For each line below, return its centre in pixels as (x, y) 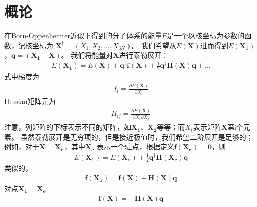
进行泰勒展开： (144, 55)
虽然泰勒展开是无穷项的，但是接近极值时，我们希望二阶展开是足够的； (137, 136)
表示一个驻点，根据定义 (135, 146)
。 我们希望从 (154, 45)
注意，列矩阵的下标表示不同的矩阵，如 (68, 127)
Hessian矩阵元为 (30, 101)
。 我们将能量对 (87, 55)
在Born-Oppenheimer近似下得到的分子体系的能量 (83, 35)
